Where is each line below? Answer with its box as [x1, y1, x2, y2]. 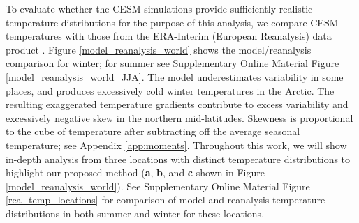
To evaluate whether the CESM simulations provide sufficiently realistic [6, 1, 313, 15]
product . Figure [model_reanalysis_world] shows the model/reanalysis [6, 42, 312, 56]
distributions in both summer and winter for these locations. [6, 206, 265, 220]
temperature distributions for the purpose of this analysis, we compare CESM [6, 15, 339, 29]
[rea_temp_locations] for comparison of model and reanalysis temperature [6, 192, 325, 207]
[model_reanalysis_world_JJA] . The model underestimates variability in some [6, 69, 344, 84]
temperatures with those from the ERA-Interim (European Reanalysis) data [6, 29, 332, 43]
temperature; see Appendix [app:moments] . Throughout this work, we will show [6, 137, 347, 152]
